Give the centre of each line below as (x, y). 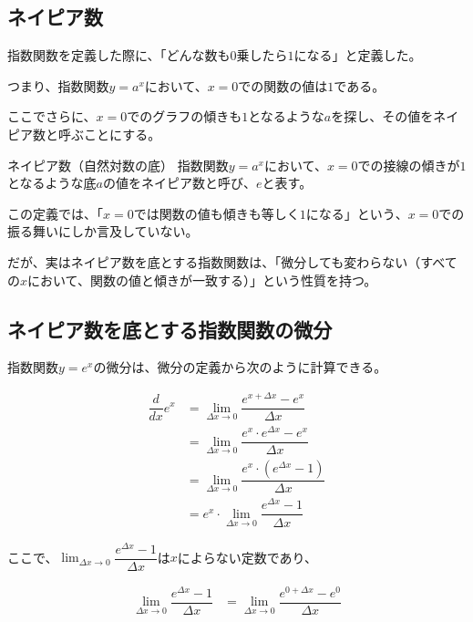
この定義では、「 (55, 213)
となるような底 (52, 183)
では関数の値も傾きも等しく (216, 213)
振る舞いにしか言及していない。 (103, 231)
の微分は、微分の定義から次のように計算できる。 (240, 367)
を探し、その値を (382, 116)
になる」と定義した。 (358, 55)
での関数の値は (283, 85)
